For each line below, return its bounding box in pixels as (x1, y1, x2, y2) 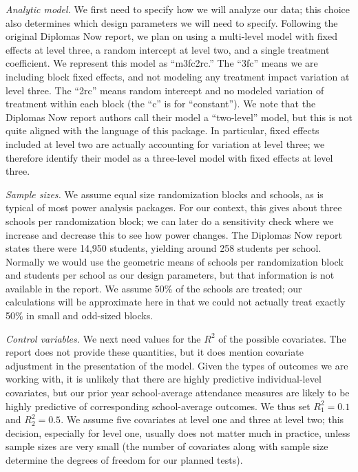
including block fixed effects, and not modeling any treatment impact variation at (6, 69, 350, 83)
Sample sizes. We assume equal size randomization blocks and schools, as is (6, 186, 324, 201)
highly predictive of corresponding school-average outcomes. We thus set (6, 398, 310, 413)
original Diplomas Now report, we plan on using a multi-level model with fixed (6, 29, 337, 43)
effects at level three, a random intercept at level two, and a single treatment (6, 42, 330, 56)
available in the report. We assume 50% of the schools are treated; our (6, 281, 302, 295)
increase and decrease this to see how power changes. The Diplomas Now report (6, 227, 342, 242)
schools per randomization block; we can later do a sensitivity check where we (6, 213, 334, 228)
